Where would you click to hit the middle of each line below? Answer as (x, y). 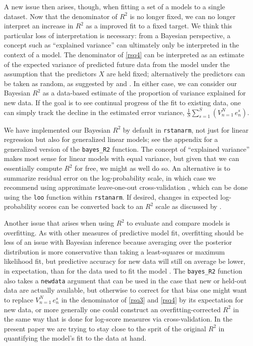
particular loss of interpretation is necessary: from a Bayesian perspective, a (117, 35)
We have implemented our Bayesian (57, 129)
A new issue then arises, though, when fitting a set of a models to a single (115, 6)
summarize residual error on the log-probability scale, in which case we (110, 177)
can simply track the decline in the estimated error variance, (94, 112)
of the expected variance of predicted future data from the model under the (117, 64)
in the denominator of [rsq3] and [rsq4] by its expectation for (152, 299)
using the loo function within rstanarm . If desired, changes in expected (111, 196)
